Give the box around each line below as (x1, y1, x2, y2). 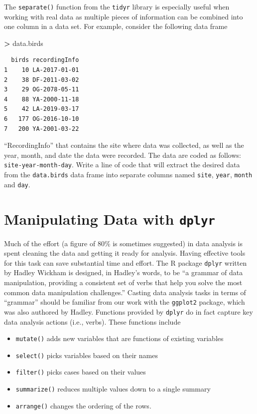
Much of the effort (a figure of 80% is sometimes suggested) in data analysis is (4, 238, 243, 248)
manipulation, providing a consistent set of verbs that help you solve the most (4, 277, 243, 288)
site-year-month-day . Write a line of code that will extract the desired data (4, 159, 240, 170)
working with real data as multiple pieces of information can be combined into (4, 11, 243, 21)
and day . (4, 179, 30, 189)
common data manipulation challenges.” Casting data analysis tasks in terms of (4, 287, 246, 297)
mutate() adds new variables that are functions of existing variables (15, 333, 224, 344)
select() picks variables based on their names (15, 350, 158, 360)
